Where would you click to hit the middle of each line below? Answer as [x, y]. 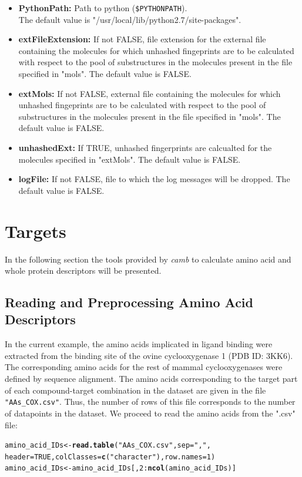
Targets [36, 231]
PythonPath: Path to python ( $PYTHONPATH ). [103, 8]
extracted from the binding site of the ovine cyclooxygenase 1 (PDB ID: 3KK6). [149, 355]
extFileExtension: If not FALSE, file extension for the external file [142, 39]
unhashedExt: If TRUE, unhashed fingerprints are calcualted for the [145, 147]
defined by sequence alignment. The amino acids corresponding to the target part [151, 379]
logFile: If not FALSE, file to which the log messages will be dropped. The [154, 179]
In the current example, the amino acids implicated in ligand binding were [139, 344]
